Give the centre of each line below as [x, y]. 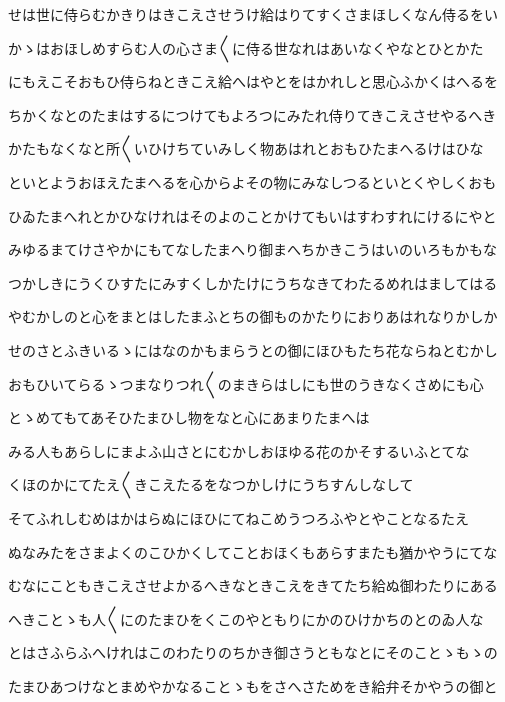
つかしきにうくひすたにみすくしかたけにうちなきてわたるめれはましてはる [253, 282]
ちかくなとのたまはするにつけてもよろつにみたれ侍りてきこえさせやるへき [252, 114]
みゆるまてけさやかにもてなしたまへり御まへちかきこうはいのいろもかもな [253, 249]
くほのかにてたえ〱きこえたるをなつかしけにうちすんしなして [211, 484]
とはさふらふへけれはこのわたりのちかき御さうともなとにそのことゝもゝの [253, 652]
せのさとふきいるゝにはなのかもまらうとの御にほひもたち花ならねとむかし [253, 349]
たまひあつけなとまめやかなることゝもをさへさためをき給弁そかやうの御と [253, 685]
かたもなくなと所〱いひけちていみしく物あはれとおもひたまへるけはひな [246, 148]
